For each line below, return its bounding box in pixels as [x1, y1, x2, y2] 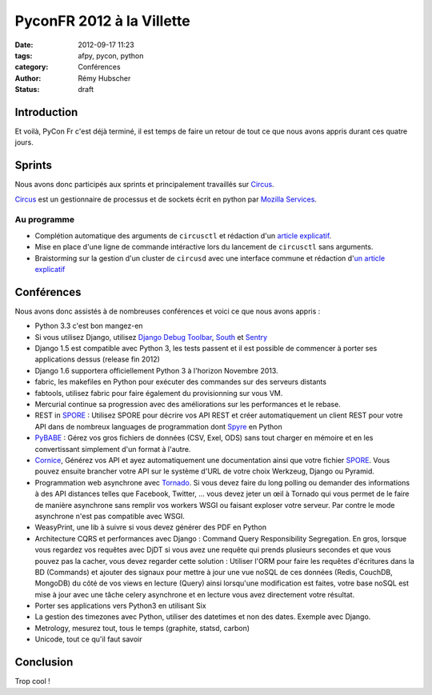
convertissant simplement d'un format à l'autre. [34, 444, 191, 453]
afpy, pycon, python [78, 50, 144, 60]
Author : [14, 73, 42, 83]
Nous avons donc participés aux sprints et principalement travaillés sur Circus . [14, 180, 275, 190]
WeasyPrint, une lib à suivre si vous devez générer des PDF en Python [34, 522, 267, 532]
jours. [14, 138, 34, 147]
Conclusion [14, 656, 74, 669]
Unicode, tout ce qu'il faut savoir [34, 634, 142, 644]
